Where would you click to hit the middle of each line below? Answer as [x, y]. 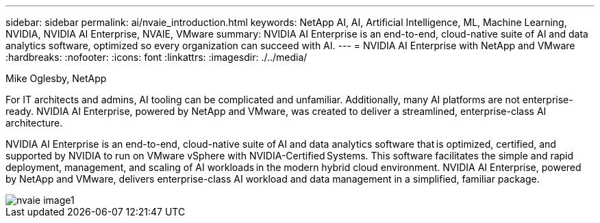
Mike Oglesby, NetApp [56, 78]
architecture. [34, 123]
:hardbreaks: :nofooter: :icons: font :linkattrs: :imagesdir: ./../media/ [157, 57]
